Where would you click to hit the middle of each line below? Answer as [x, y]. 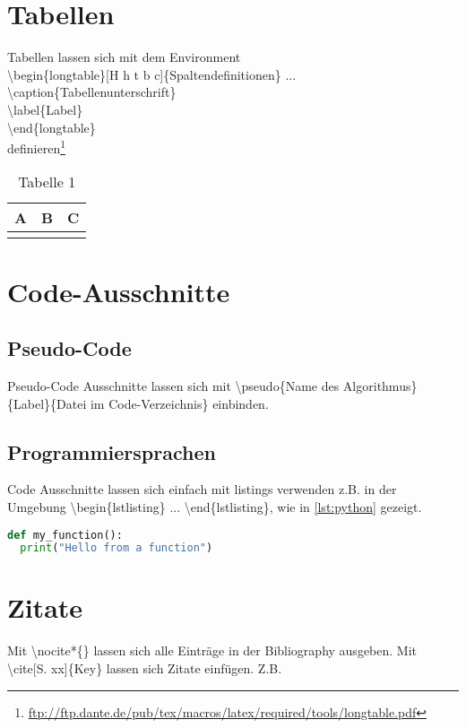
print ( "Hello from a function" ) [116, 548]
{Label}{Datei [47, 403]
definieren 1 [37, 147]
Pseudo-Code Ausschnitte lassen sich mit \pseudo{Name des [173, 385]
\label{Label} [45, 109]
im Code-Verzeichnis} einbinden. [179, 403]
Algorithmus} [380, 385]
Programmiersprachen [112, 451]
